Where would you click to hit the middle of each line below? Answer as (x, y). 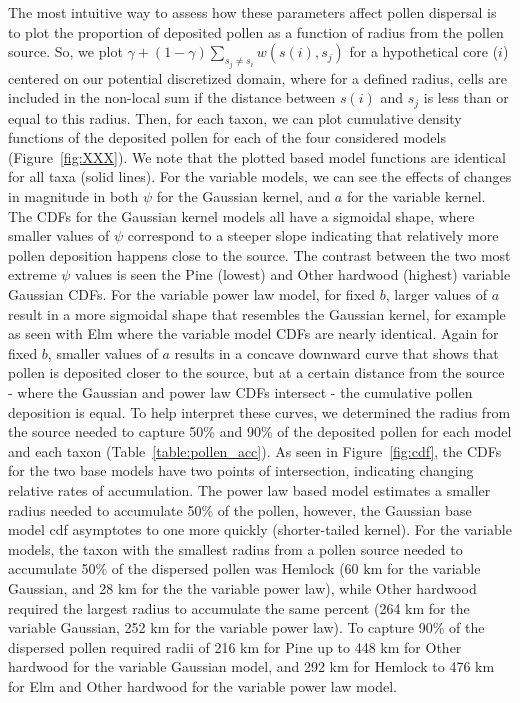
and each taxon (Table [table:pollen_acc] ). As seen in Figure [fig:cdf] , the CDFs (255, 450)
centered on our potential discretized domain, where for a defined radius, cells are (258, 77)
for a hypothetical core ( (424, 51)
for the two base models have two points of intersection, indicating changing (241, 470)
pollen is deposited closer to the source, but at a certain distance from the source (256, 372)
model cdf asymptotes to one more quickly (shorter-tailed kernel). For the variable (260, 529)
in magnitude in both (73, 196)
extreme (32, 274)
